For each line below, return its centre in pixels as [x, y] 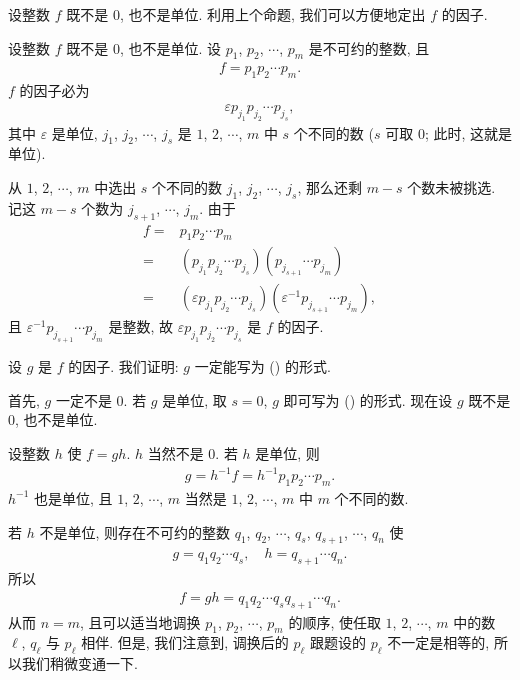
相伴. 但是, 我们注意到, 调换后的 [185, 642]
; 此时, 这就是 [468, 132]
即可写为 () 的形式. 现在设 [368, 399]
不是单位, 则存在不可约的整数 [134, 531]
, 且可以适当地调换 [140, 621]
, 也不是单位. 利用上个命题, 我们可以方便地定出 [272, 14]
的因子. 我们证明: [123, 366]
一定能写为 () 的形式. [262, 366]
